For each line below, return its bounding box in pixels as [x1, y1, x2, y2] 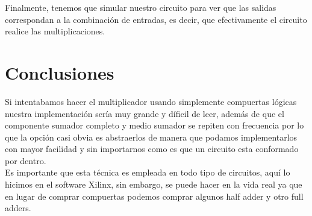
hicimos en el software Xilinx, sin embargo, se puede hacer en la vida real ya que [5, 178, 302, 191]
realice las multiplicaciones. [5, 25, 105, 37]
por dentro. [5, 154, 46, 167]
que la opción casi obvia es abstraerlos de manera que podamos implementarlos [5, 130, 298, 143]
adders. [5, 202, 31, 214]
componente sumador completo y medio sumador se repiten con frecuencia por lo [5, 119, 304, 132]
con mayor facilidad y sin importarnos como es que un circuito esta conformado [5, 142, 299, 155]
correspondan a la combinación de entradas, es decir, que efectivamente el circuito [5, 13, 307, 25]
